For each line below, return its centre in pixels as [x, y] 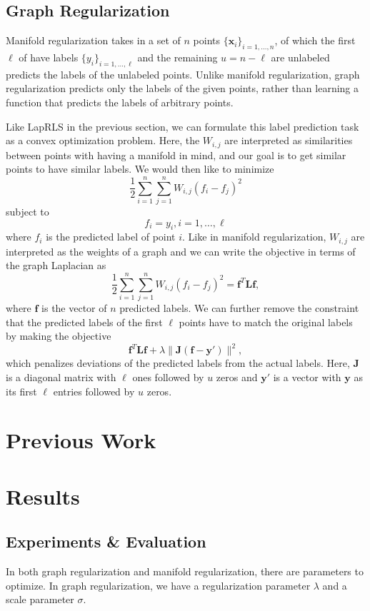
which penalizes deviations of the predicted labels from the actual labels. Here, [178, 363]
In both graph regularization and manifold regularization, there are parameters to [185, 571]
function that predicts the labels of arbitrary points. [120, 102]
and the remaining [177, 57]
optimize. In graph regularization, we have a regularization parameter [158, 585]
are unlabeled [300, 57]
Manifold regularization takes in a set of [93, 40]
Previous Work [81, 440]
